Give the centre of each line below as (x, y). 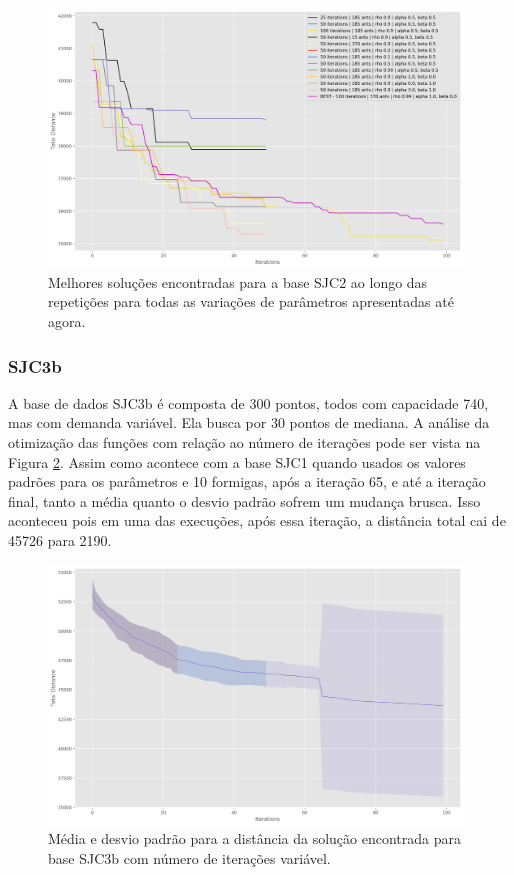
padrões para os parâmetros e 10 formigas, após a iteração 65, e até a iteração (247, 481)
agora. (67, 321)
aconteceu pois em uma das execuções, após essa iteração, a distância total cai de (257, 520)
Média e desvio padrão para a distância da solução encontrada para (255, 838)
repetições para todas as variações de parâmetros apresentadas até (251, 301)
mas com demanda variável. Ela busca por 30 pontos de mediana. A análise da (249, 422)
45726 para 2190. (60, 539)
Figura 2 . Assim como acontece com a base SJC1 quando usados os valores (237, 461)
